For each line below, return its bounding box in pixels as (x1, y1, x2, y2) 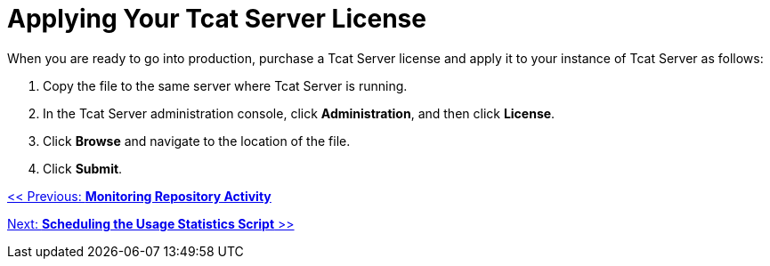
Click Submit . (43, 160, 123, 176)
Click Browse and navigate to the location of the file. (43, 133, 351, 149)
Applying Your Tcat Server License (7, 4, 426, 34)
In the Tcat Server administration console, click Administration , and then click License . (43, 105, 555, 121)
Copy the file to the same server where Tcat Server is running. (43, 77, 408, 93)
